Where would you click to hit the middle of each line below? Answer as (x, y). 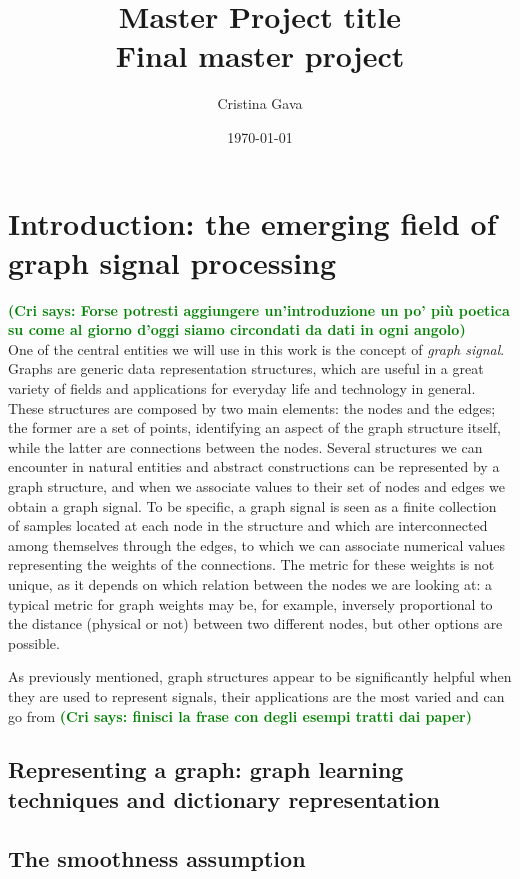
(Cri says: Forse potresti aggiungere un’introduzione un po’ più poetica (259, 309)
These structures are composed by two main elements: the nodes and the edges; (252, 407)
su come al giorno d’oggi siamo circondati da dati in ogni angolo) (237, 329)
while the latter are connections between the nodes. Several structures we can (245, 446)
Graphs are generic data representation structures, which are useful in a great (246, 368)
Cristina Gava (260, 103)
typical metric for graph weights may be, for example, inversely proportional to (250, 603)
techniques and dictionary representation (224, 798)
